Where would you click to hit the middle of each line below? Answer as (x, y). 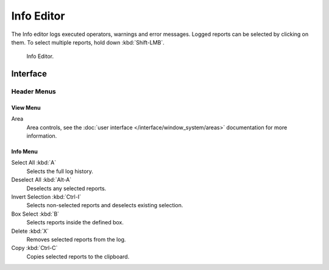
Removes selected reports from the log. (76, 239)
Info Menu (24, 152)
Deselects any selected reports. (66, 188)
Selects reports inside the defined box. (75, 222)
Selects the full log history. (60, 171)
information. (42, 136)
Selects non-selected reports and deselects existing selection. (105, 205)
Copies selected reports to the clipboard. (78, 257)
